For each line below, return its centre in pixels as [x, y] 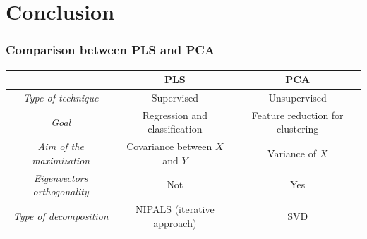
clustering [298, 129]
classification [175, 129]
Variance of [292, 153]
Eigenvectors [61, 177]
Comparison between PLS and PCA [110, 50]
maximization [61, 160]
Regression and [175, 115]
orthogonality [61, 191]
